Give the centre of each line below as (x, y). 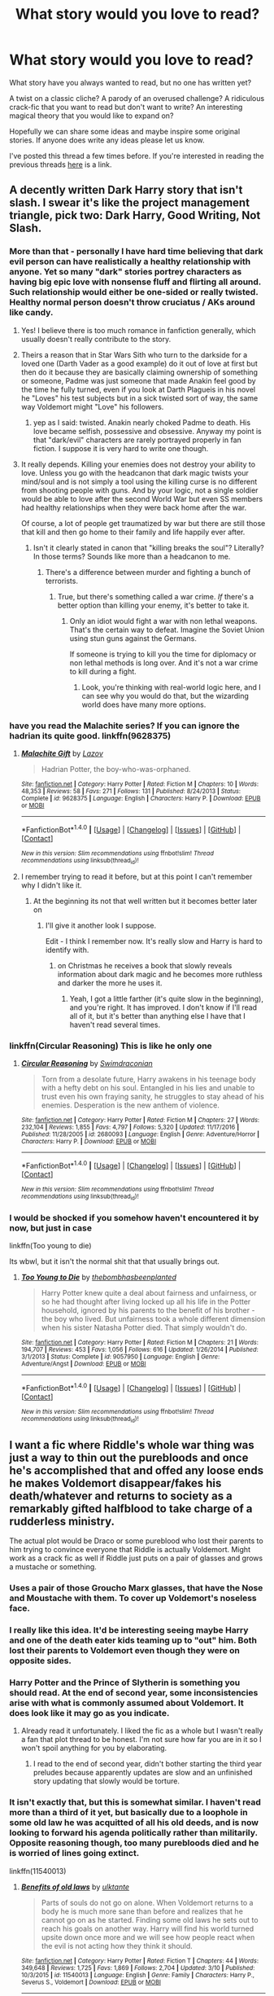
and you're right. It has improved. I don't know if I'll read (163, 1007)
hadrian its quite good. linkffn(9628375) (90, 735)
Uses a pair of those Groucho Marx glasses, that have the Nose (136, 1588)
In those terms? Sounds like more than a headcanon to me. (132, 556)
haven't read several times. (115, 1024)
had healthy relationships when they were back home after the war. (134, 507)
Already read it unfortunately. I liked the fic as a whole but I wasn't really (142, 1731)
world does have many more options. (144, 704)
